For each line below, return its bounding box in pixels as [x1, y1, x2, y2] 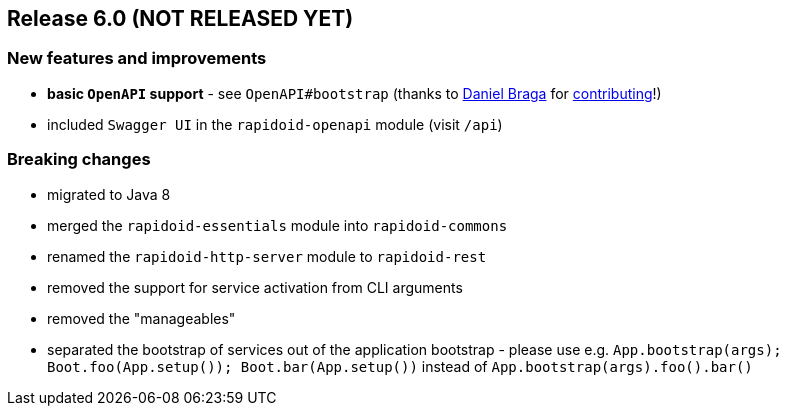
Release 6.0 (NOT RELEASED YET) [7, 6, 354, 31]
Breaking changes [7, 149, 151, 170]
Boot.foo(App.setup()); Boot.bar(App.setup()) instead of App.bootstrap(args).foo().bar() [47, 357, 753, 375]
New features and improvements [7, 48, 267, 69]
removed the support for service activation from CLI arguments [47, 278, 463, 296]
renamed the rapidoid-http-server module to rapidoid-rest [47, 247, 487, 265]
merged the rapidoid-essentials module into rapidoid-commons [47, 216, 508, 234]
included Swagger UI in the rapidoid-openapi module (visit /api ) [47, 115, 503, 133]
